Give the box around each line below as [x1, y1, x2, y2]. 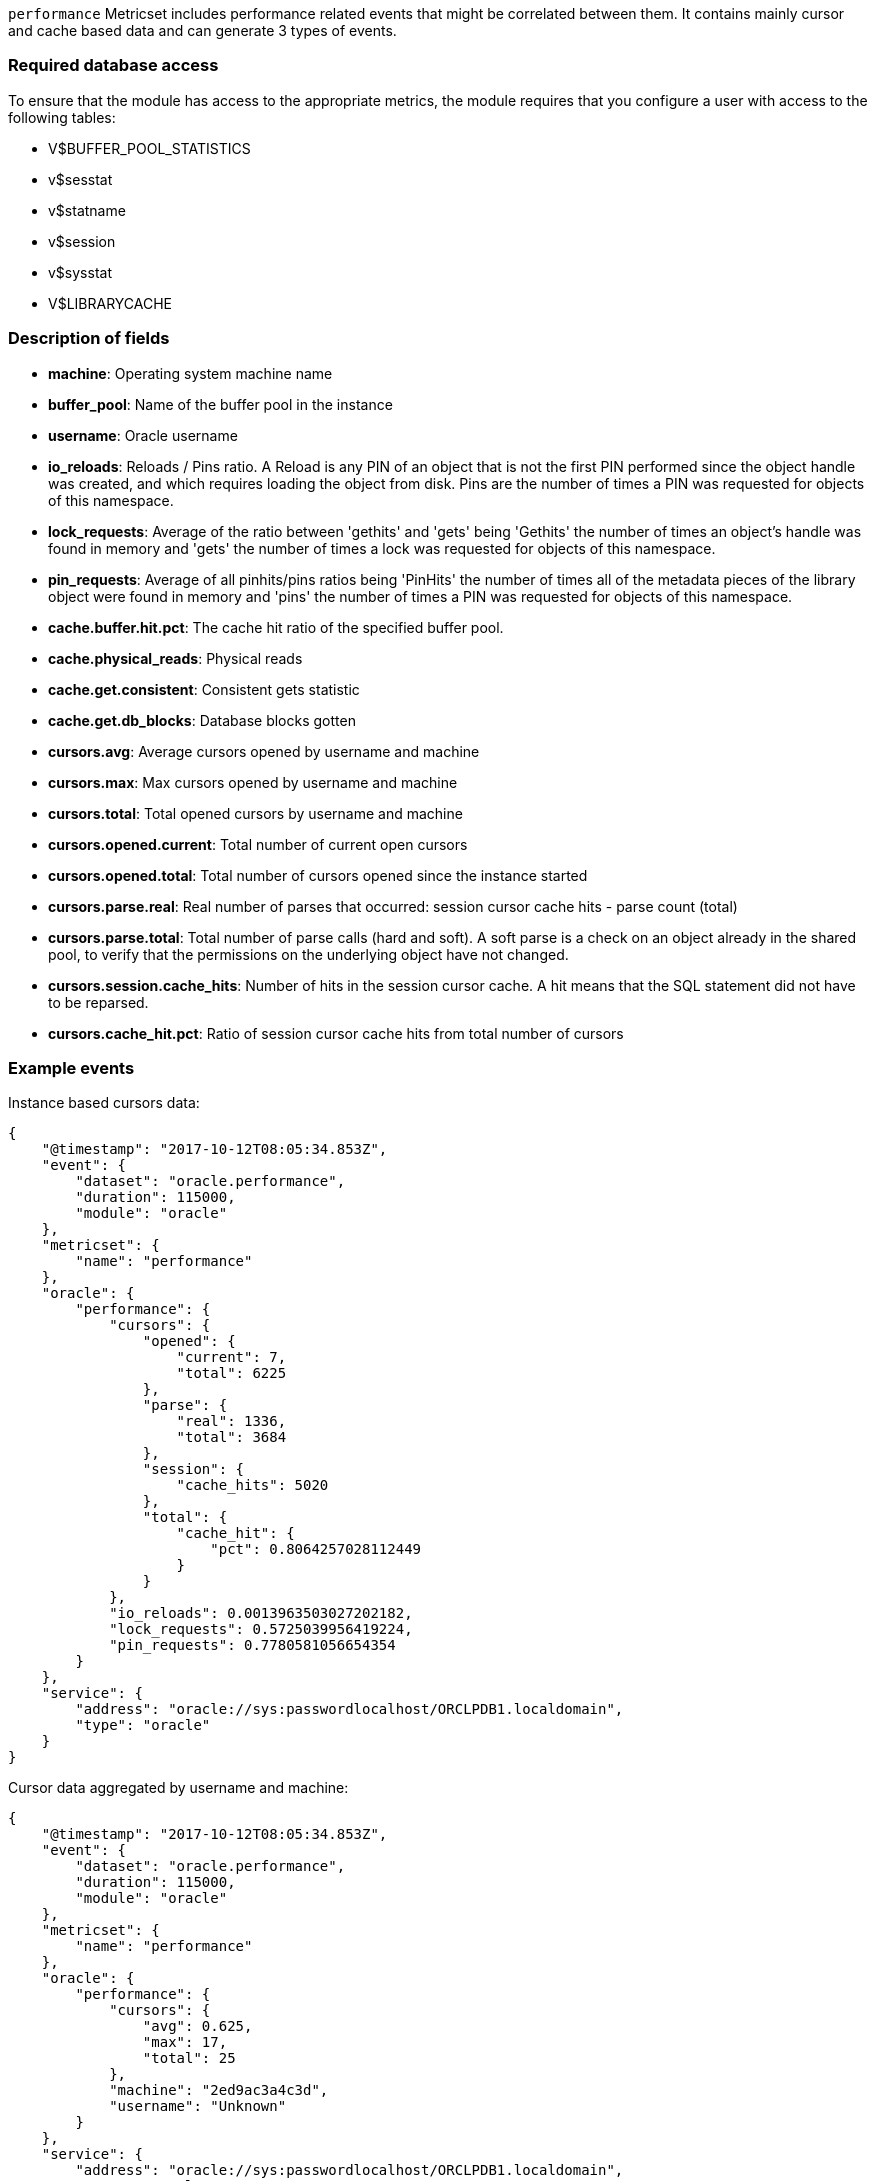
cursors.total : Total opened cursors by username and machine [48, 804, 463, 822]
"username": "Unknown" [109, 2098, 287, 2115]
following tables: [8, 108, 116, 126]
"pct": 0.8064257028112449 [210, 1541, 422, 1558]
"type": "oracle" [75, 1717, 211, 1734]
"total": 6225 [176, 1365, 287, 1382]
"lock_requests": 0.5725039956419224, [109, 1621, 413, 1638]
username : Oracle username [48, 426, 238, 444]
